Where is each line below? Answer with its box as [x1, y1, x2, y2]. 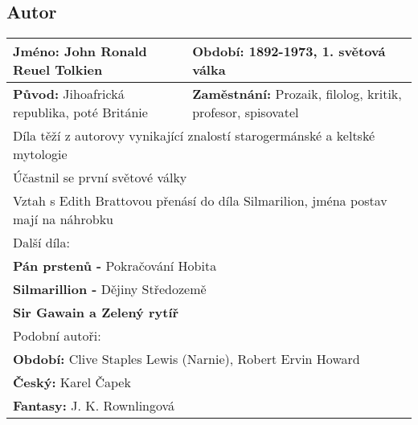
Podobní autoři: [13, 326, 101, 345]
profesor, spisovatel [192, 103, 299, 122]
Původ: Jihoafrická [13, 84, 125, 104]
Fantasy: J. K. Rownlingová [13, 396, 175, 415]
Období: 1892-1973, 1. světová [192, 42, 386, 61]
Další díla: [13, 233, 70, 252]
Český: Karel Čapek [13, 373, 131, 392]
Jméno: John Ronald [13, 42, 147, 61]
